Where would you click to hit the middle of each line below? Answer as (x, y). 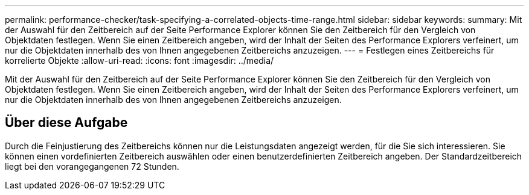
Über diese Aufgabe (66, 123)
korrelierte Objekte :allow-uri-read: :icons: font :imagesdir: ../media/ (139, 60)
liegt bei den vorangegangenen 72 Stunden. (92, 166)
